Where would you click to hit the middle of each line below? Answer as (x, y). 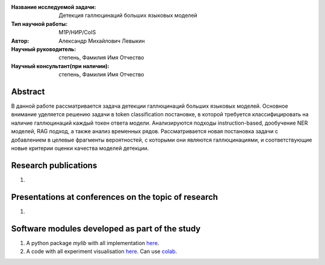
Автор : (20, 41)
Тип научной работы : (39, 23)
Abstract (28, 91)
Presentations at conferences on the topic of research (115, 197)
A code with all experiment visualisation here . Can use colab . (102, 251)
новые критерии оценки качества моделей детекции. (80, 148)
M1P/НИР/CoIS (77, 33)
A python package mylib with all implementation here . (93, 243)
